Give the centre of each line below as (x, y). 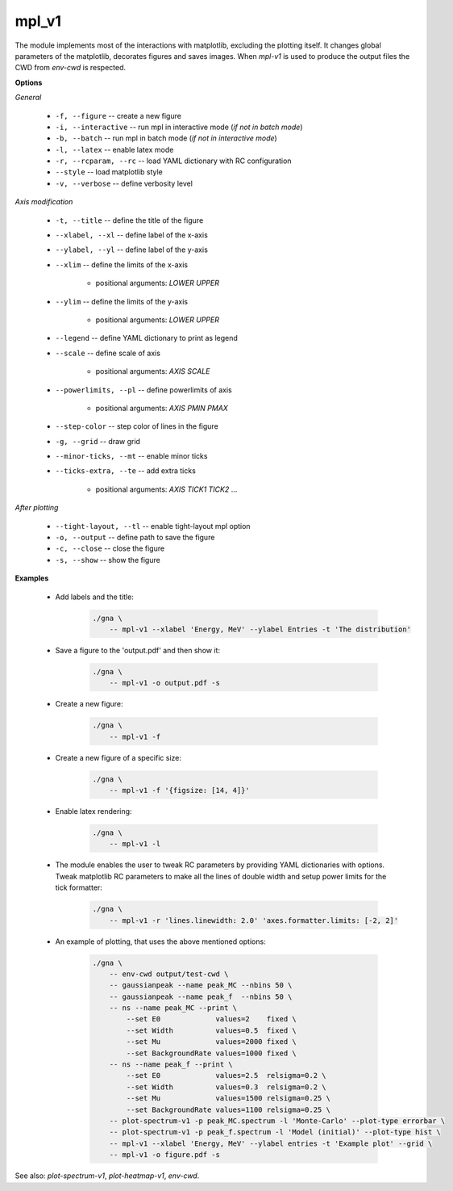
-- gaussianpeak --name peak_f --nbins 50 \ (201, 996)
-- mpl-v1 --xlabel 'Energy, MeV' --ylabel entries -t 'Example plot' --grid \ (271, 1143)
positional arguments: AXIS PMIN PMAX (162, 408)
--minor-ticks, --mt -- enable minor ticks (131, 456)
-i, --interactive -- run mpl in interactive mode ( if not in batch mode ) (179, 127)
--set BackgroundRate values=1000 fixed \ (212, 1053)
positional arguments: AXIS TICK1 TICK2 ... (166, 489)
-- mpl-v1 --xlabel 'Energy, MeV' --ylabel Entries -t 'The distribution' (260, 629)
